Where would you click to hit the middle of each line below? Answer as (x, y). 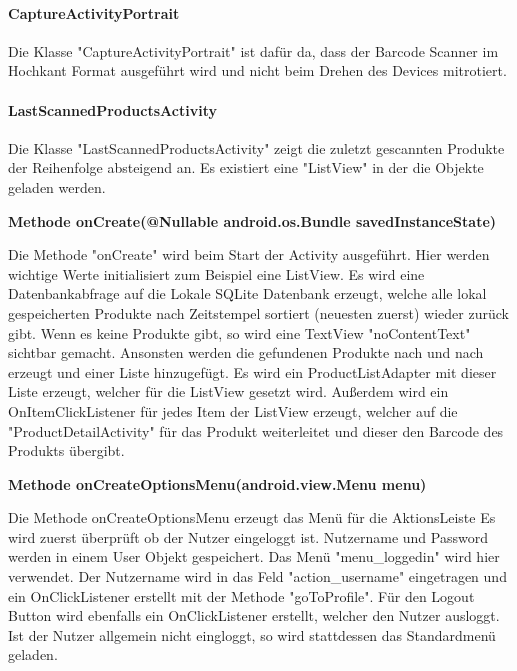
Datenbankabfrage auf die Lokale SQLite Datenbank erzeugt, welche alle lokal (247, 293)
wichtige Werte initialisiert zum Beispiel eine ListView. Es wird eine (216, 273)
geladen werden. (57, 186)
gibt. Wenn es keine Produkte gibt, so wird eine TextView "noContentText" (239, 332)
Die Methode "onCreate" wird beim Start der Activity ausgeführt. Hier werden (249, 254)
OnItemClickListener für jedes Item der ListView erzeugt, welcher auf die (233, 410)
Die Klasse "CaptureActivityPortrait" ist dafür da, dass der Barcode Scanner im (253, 50)
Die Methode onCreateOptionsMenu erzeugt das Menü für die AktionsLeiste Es (252, 517)
